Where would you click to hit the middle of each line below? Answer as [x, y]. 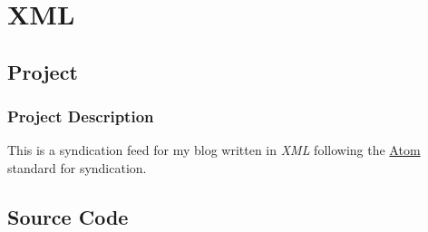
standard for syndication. [77, 167]
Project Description [81, 116]
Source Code [68, 216]
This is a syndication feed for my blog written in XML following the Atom [214, 150]
